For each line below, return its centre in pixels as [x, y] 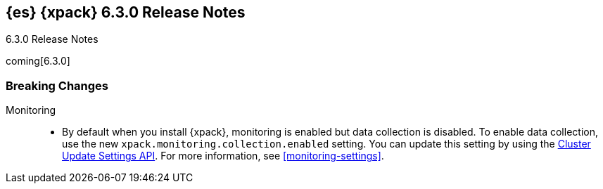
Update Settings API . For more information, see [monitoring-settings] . [223, 156]
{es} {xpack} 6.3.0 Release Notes [126, 12]
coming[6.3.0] [38, 61]
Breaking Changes [57, 85]
